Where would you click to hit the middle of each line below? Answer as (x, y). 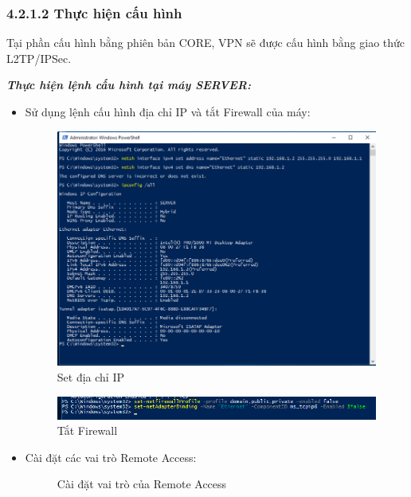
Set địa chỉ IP (90, 377)
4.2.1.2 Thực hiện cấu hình (94, 12)
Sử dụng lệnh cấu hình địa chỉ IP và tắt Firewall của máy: (168, 112)
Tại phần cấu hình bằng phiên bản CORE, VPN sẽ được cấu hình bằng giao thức (206, 43)
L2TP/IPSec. (39, 58)
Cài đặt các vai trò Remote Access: (111, 457)
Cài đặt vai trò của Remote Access (142, 484)
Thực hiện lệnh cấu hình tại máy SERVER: (129, 85)
